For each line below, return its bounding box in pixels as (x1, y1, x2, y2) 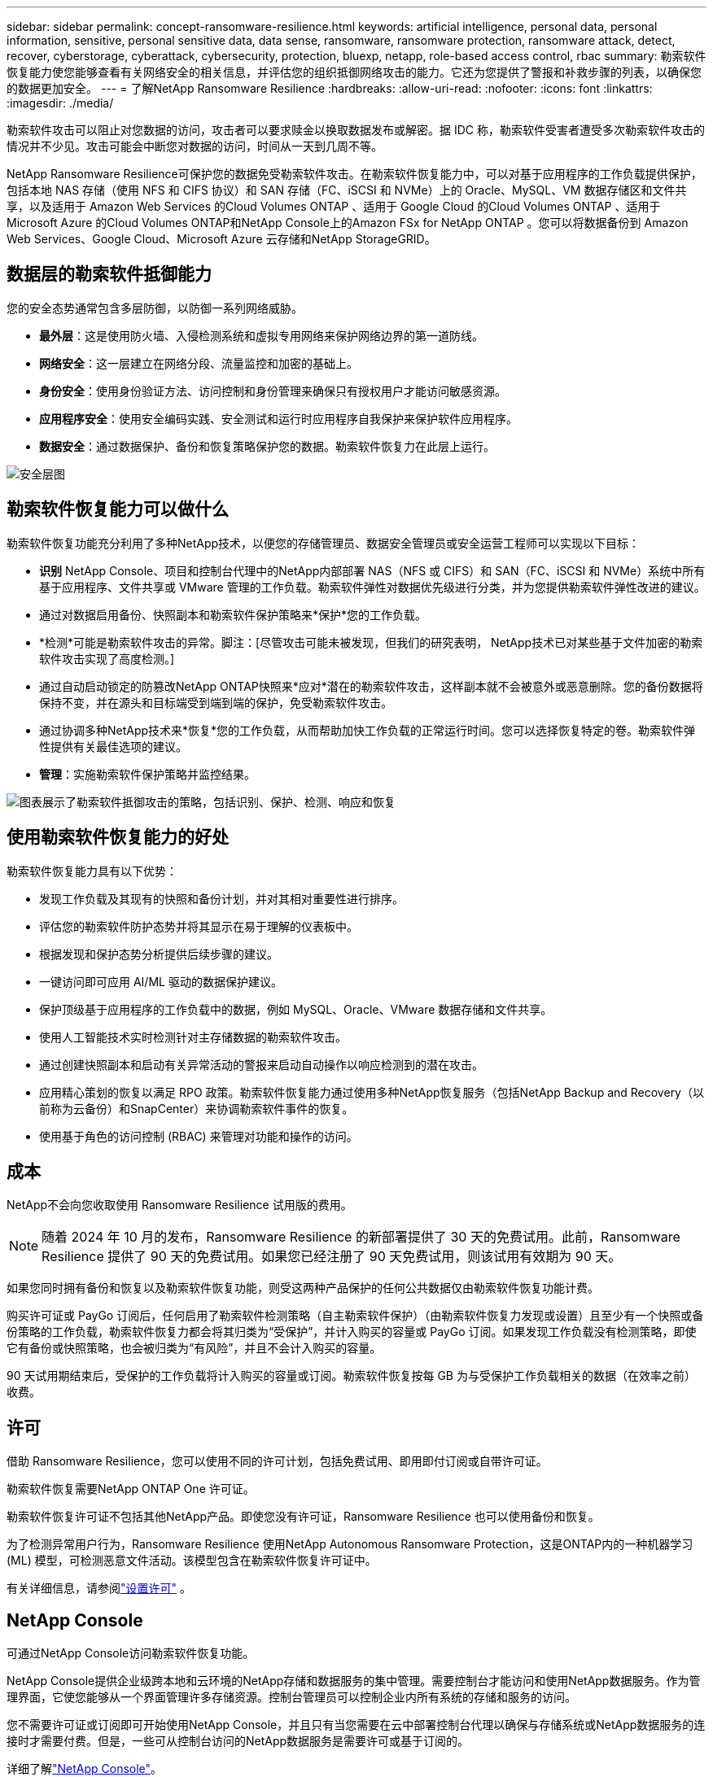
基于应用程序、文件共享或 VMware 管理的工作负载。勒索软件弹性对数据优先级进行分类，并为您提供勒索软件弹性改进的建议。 (39, 579, 706, 594)
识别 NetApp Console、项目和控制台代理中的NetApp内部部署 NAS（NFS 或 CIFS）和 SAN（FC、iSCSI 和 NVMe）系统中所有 (39, 563, 706, 578)
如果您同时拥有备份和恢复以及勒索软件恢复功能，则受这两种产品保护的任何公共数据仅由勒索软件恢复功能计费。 (7, 1281, 599, 1295)
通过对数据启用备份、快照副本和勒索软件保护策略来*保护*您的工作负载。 (39, 607, 427, 622)
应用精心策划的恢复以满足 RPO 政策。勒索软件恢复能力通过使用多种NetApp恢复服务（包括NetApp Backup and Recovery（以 (39, 1085, 704, 1099)
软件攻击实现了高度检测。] (39, 651, 175, 666)
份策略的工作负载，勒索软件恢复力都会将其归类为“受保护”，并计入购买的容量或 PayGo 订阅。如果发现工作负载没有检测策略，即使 (7, 1325, 697, 1339)
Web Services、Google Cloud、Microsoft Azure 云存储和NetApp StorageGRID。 (7, 232, 436, 246)
